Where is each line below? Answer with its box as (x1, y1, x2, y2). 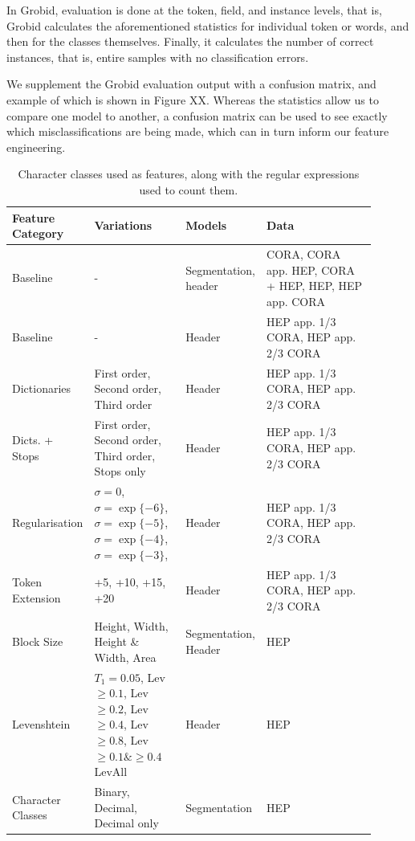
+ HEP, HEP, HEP (266, 277, 363, 294)
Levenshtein (12, 716, 71, 733)
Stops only (94, 463, 146, 480)
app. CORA (266, 292, 326, 309)
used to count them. (139, 181, 238, 198)
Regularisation (12, 514, 83, 531)
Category (12, 225, 64, 242)
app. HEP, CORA (266, 261, 355, 278)
